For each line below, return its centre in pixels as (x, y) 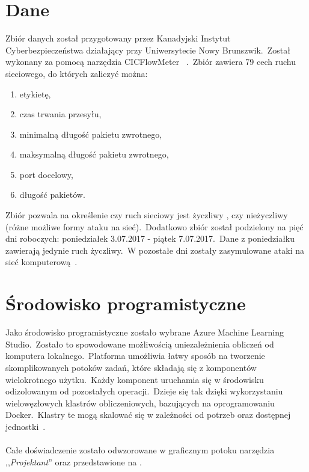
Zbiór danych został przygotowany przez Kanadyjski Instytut (118, 38)
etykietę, (35, 93)
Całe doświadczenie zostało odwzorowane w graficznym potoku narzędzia (140, 450)
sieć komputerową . (41, 262)
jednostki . (26, 426)
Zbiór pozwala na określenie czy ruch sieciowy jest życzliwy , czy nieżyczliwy (147, 215)
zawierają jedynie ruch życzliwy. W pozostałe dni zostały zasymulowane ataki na (155, 250)
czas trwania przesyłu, (60, 114)
